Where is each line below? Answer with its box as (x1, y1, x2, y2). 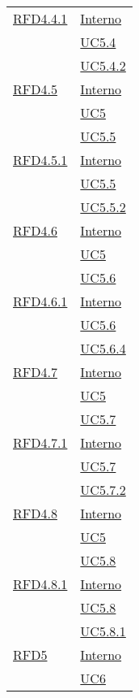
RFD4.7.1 (13, 433, 68, 452)
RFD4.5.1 (13, 150, 68, 169)
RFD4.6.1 (13, 292, 68, 310)
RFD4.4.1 (13, 9, 68, 28)
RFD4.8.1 (13, 574, 68, 593)
